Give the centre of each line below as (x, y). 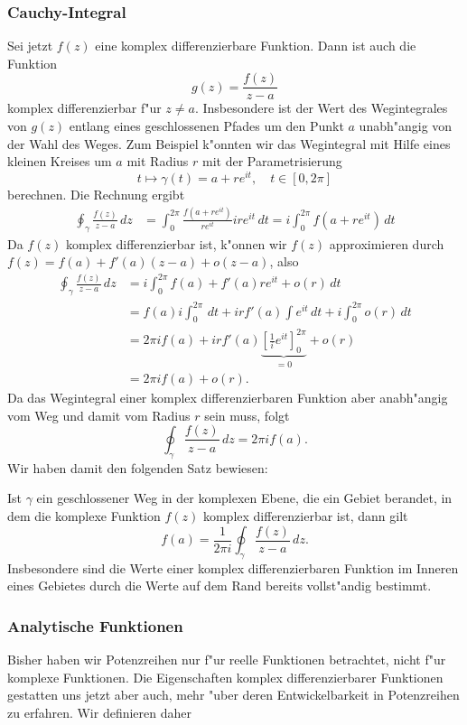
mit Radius (158, 161)
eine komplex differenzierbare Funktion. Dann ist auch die (256, 46)
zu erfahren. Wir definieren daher (100, 712)
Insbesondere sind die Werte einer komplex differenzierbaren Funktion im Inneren (233, 567)
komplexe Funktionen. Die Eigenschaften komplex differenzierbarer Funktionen (225, 677)
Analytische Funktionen (95, 625)
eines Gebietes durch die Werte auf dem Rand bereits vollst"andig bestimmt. (219, 586)
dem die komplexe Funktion (84, 515)
